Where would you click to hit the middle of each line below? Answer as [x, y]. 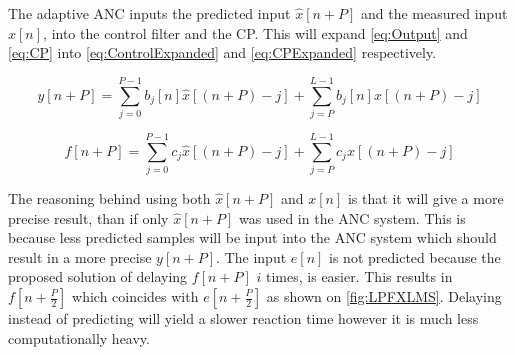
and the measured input [434, 13]
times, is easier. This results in [359, 276]
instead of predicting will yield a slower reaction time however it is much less [243, 318]
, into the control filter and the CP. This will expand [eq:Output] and [255, 32]
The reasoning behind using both [109, 198]
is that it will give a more [425, 198]
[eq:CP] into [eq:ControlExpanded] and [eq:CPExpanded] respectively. [222, 52]
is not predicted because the [415, 256]
